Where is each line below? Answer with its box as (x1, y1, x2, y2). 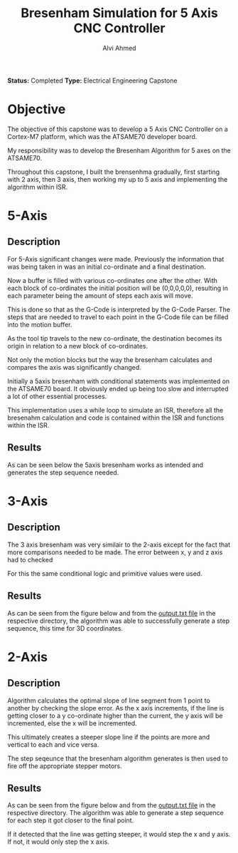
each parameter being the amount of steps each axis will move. (7, 291, 193, 300)
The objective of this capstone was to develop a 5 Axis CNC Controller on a (7, 125, 229, 133)
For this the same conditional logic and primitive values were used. (7, 569, 202, 578)
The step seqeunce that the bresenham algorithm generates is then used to (7, 754, 229, 762)
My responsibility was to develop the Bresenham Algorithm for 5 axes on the (7, 146, 231, 155)
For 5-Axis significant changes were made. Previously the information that (7, 254, 225, 263)
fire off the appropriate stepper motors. (7, 761, 122, 770)
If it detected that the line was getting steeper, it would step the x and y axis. (7, 830, 231, 839)
